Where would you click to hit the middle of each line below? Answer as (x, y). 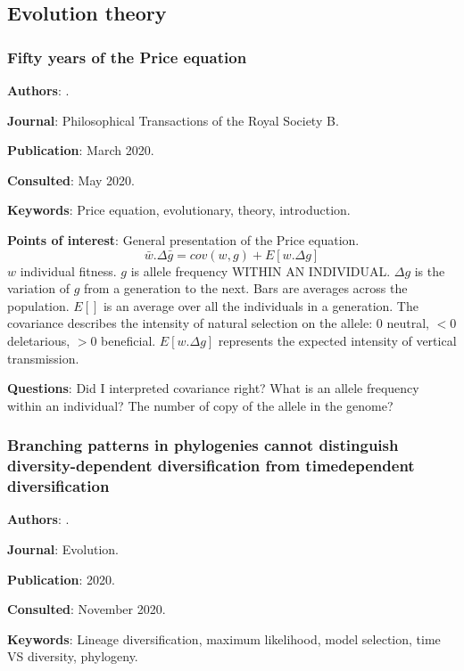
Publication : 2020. (61, 579)
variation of (39, 288)
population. (38, 305)
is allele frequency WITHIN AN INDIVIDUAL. (261, 270)
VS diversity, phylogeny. (73, 656)
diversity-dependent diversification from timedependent (211, 466)
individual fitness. (68, 270)
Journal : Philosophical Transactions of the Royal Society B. (173, 120)
